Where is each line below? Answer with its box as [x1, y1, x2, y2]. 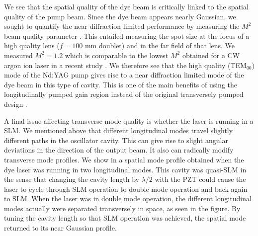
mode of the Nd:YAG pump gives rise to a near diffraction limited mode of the [4, 70, 244, 80]
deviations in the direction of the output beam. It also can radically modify [4, 145, 234, 155]
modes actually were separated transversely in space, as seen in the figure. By [4, 203, 241, 213]
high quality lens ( [4, 40, 60, 51]
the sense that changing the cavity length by [4, 174, 139, 184]
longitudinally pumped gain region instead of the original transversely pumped [4, 89, 244, 99]
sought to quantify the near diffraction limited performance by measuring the [4, 21, 240, 31]
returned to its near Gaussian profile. [4, 223, 117, 233]
